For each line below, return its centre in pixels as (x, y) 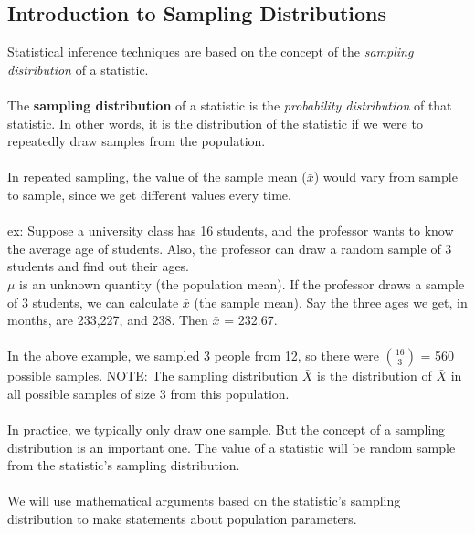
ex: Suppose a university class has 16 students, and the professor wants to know (231, 230)
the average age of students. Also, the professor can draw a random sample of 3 (230, 248)
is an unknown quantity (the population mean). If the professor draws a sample (242, 283)
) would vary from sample (385, 177)
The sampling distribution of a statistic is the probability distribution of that (230, 105)
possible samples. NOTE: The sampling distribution (153, 376)
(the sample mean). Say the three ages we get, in (331, 302)
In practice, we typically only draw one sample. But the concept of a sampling (227, 429)
